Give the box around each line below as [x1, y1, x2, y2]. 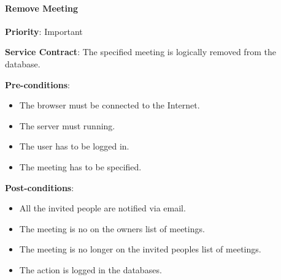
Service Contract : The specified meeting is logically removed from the [5, 45, 276, 58]
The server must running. [19, 119, 115, 132]
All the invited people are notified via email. [19, 202, 186, 214]
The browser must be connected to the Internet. [19, 99, 200, 112]
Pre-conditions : [5, 78, 70, 91]
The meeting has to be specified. [19, 160, 142, 173]
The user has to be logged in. [19, 140, 129, 153]
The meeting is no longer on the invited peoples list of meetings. [19, 243, 261, 255]
